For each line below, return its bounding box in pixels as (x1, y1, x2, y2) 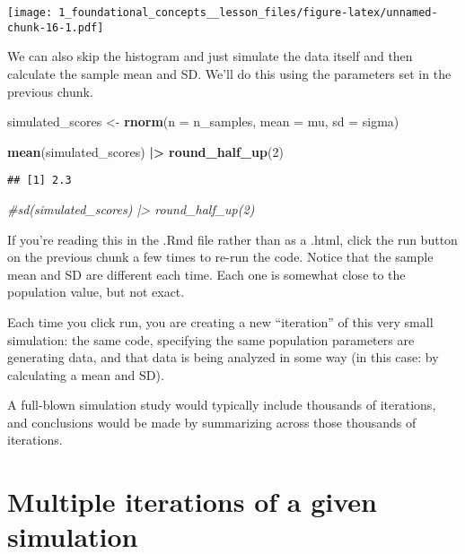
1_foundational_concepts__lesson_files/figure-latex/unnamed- (58, 6, 438, 19)
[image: (7, 6, 53, 19)
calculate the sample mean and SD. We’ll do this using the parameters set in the (7, 64, 452, 82)
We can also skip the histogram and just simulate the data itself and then (7, 47, 413, 65)
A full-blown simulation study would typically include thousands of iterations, (7, 395, 436, 414)
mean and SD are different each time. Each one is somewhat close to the (7, 264, 406, 283)
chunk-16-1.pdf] (7, 21, 104, 34)
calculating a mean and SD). (7, 365, 164, 384)
